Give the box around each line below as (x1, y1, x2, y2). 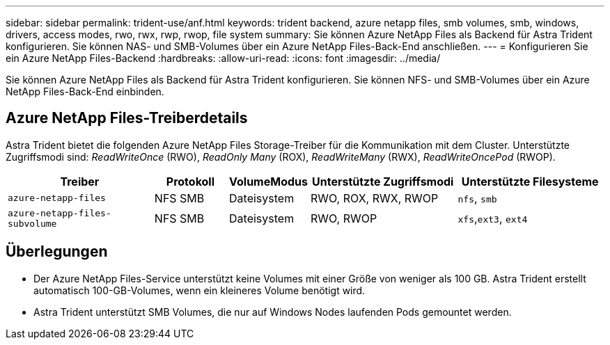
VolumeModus (229, 174, 308, 188)
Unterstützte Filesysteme (461, 174, 599, 188)
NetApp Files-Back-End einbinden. (6, 86, 164, 97)
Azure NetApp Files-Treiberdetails (6, 109, 248, 127)
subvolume (8, 218, 57, 229)
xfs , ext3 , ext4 (458, 211, 528, 225)
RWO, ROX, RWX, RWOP (310, 191, 439, 205)
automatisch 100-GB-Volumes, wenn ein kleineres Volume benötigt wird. (33, 284, 366, 296)
